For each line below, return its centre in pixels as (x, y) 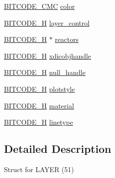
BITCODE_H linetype (39, 122)
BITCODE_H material (39, 105)
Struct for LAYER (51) (39, 169)
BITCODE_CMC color (40, 6)
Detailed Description (58, 149)
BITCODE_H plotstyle (40, 89)
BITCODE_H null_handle (45, 72)
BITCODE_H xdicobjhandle (48, 55)
